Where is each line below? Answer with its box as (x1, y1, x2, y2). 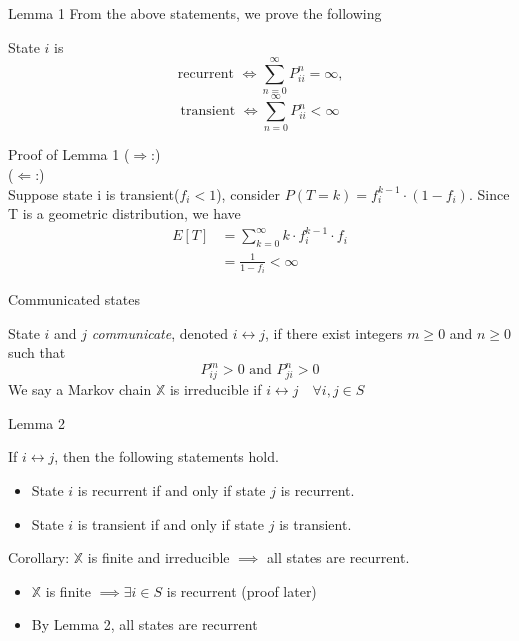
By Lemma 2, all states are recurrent (31, 614, 258, 635)
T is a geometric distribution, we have (8, 203, 241, 224)
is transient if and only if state (77, 513, 265, 534)
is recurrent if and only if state (77, 479, 266, 500)
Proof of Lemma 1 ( (8, 144, 130, 165)
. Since (468, 183, 510, 204)
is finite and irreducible (87, 547, 230, 568)
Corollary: (8, 547, 70, 568)
